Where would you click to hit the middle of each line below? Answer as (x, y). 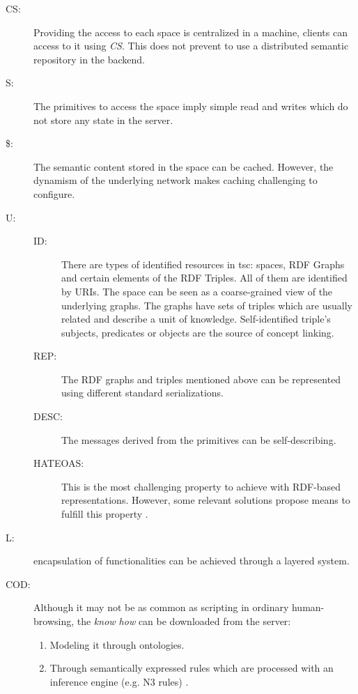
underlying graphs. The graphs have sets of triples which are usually (207, 305)
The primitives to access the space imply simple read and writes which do (191, 106)
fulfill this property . (105, 514)
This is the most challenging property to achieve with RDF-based (201, 486)
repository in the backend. (89, 59)
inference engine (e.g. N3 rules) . (119, 681)
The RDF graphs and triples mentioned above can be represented (201, 379)
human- (308, 607)
